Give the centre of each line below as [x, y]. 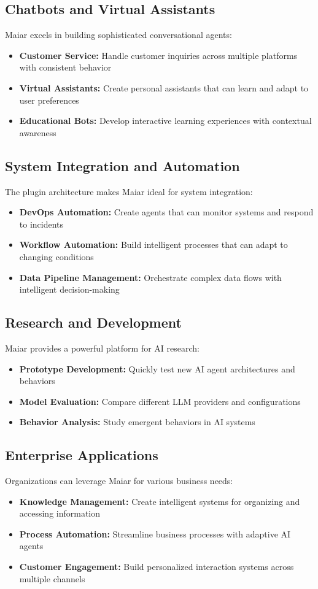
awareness [38, 132]
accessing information [60, 513]
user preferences [49, 100]
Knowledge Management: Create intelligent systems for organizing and [160, 501]
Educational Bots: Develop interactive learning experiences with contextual [165, 121]
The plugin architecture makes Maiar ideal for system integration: [129, 191]
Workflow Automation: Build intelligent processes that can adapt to [153, 244]
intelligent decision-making [69, 289]
